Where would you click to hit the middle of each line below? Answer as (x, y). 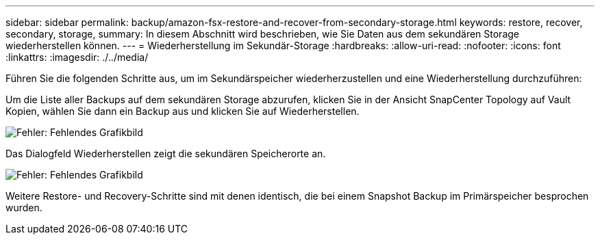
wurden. (24, 208)
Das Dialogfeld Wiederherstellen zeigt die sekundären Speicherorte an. (166, 154)
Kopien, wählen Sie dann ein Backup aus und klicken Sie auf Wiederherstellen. (183, 111)
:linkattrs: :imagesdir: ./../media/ (77, 57)
